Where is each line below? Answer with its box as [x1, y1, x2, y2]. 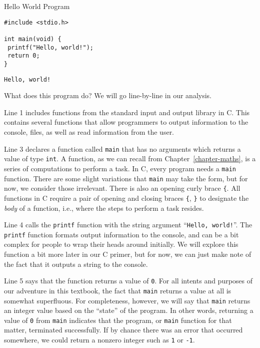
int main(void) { [4, 35, 61, 43]
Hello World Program [4, 1, 70, 11]
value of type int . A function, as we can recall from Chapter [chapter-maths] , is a [4, 153, 256, 164]
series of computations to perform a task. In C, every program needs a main [4, 163, 236, 173]
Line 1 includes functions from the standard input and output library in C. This [4, 107, 250, 117]
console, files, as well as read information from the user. [4, 126, 174, 137]
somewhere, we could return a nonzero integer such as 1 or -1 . [4, 334, 195, 344]
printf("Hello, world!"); [7, 44, 93, 51]
